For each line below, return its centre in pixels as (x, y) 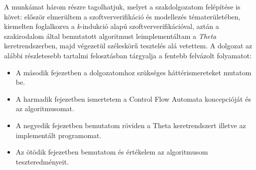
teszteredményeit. (42, 161)
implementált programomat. (59, 135)
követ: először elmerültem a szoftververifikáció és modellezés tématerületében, (122, 16)
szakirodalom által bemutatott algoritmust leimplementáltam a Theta (110, 36)
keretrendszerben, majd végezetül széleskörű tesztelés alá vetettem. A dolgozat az (128, 46)
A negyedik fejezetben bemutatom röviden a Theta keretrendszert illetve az (131, 125)
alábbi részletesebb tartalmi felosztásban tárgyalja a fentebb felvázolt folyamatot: (128, 55)
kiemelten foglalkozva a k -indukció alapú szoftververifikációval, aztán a (112, 26)
